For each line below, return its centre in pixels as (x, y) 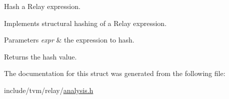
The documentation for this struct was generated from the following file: (115, 73)
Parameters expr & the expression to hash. (69, 40)
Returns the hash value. (40, 56)
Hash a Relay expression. (42, 6)
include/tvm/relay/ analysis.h (49, 90)
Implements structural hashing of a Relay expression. (85, 23)
